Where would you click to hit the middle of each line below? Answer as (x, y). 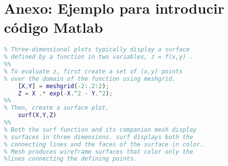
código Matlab (54, 27)
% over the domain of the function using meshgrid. (90, 79)
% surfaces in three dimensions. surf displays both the (99, 137)
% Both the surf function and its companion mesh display (100, 130)
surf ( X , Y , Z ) (37, 115)
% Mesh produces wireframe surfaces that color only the (99, 152)
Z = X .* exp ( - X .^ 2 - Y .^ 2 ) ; (65, 93)
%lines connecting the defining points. (71, 159)
